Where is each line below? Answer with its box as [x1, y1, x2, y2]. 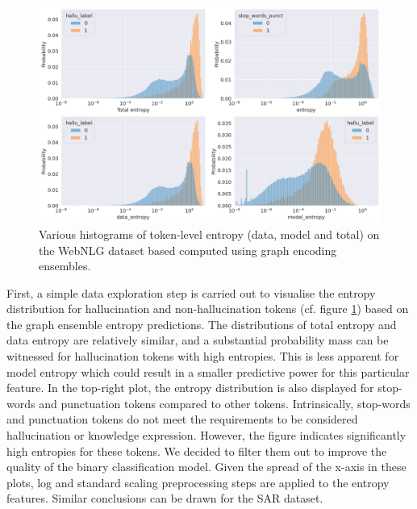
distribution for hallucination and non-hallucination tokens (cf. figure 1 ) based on [6, 300, 409, 317]
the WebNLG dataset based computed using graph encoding [39, 241, 337, 258]
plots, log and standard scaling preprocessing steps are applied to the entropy [6, 474, 390, 490]
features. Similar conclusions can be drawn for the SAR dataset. [6, 490, 323, 507]
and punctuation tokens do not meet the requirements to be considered [6, 411, 358, 428]
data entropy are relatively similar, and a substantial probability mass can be [6, 332, 389, 348]
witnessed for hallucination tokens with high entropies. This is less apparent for [6, 348, 399, 365]
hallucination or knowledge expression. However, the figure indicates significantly [6, 427, 407, 444]
